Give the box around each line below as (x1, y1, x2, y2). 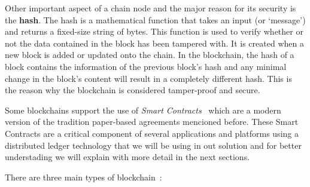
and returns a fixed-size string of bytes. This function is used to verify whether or (5, 25, 303, 38)
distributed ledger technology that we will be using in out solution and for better (5, 139, 302, 151)
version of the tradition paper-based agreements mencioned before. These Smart (5, 115, 299, 128)
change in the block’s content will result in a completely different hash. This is (5, 72, 292, 84)
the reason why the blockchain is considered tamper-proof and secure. (5, 84, 260, 96)
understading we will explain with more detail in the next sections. (5, 151, 250, 163)
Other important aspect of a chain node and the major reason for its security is (5, 2, 296, 14)
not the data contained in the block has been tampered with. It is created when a (5, 36, 304, 49)
